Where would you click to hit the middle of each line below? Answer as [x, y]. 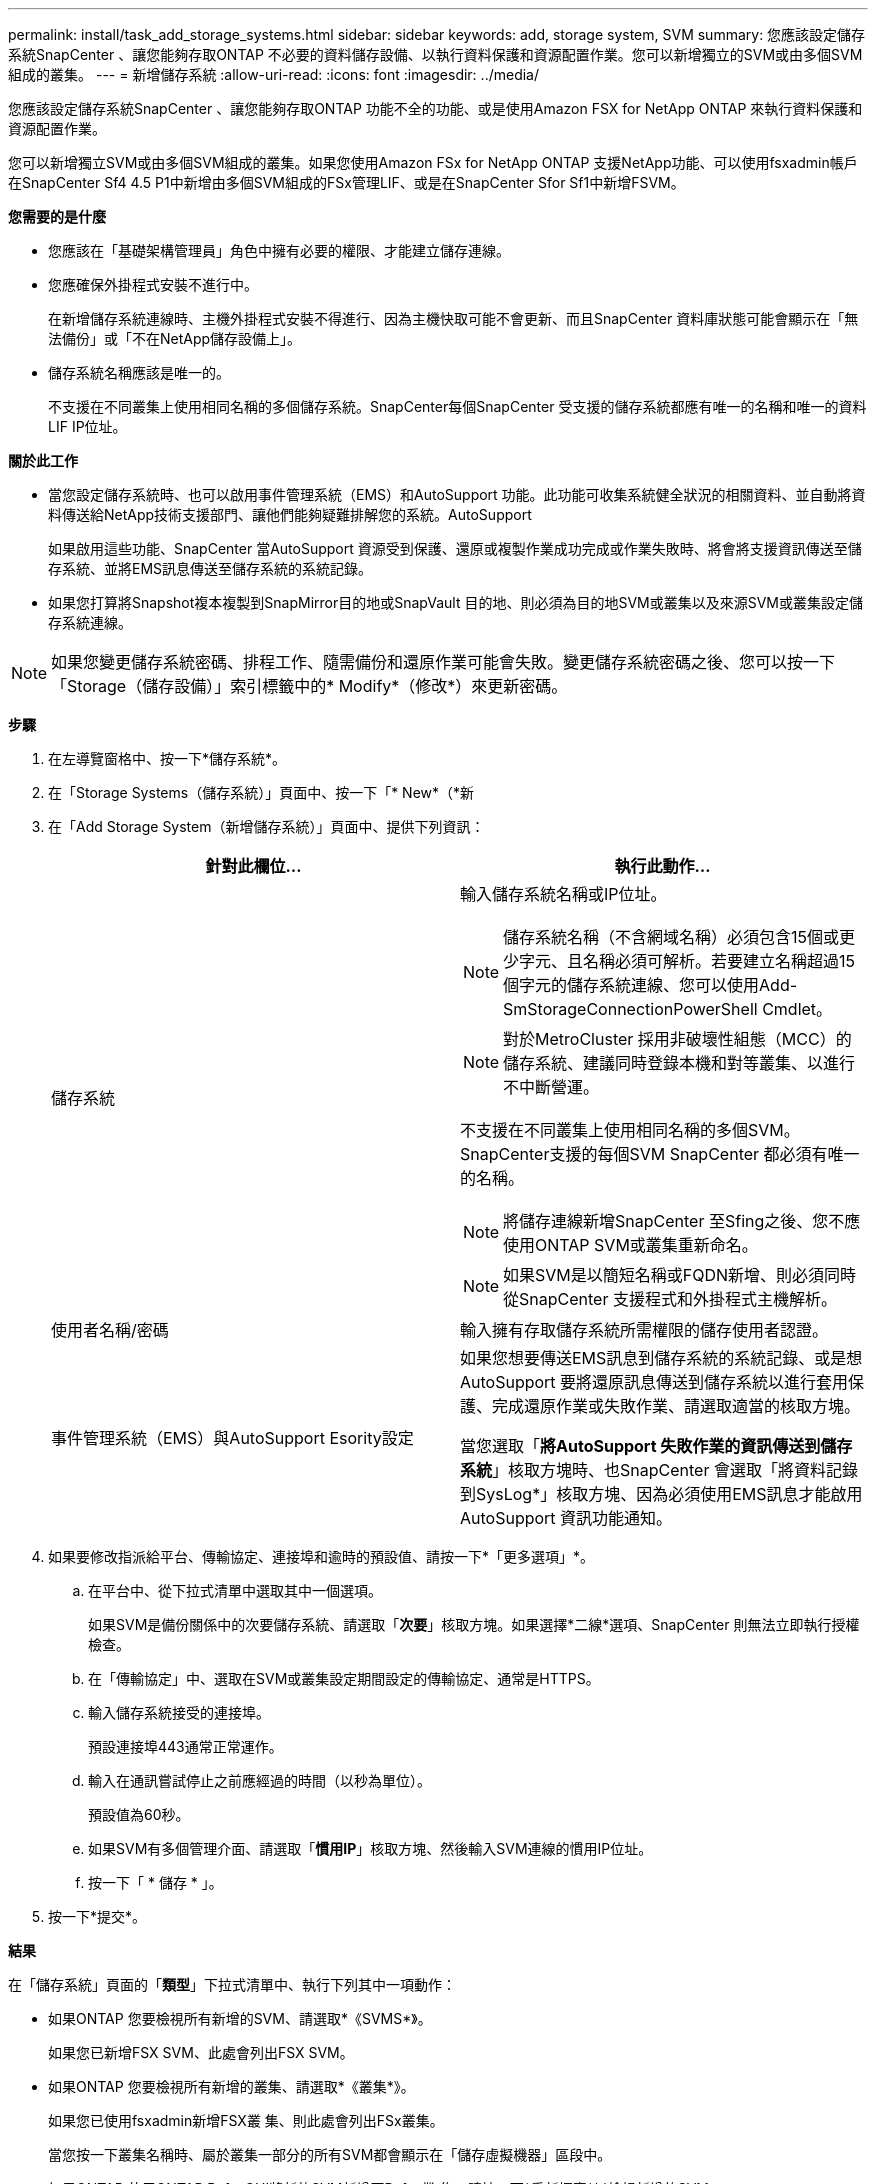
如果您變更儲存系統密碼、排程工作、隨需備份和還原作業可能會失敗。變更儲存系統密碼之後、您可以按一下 [443, 662]
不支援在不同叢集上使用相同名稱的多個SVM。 [630, 1130]
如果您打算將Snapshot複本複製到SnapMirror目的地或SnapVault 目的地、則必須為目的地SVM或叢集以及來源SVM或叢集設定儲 [455, 602]
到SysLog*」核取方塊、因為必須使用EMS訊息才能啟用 [661, 1494]
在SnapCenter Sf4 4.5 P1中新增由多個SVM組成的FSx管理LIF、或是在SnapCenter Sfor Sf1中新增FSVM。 [346, 182]
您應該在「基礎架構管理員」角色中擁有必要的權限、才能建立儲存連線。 [279, 250]
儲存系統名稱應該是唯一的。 [139, 372]
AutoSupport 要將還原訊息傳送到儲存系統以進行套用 [654, 1382]
